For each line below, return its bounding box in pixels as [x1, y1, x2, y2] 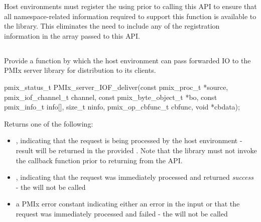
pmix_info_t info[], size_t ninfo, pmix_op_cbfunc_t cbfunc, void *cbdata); [4, 101, 240, 112]
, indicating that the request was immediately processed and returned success [16, 172, 253, 182]
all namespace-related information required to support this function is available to [4, 11, 256, 21]
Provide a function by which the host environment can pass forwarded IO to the [4, 55, 251, 65]
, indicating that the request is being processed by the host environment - [16, 135, 242, 146]
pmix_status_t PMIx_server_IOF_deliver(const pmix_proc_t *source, [4, 81, 228, 92]
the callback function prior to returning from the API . [16, 155, 183, 165]
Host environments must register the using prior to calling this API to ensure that [4, 1, 257, 11]
